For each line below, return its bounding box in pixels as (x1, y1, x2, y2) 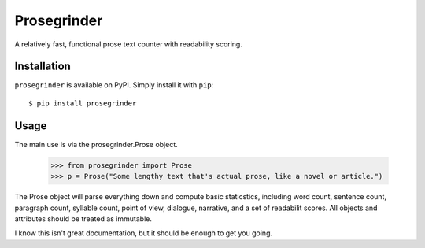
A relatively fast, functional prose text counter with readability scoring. (14, 39, 243, 49)
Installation (14, 60, 71, 73)
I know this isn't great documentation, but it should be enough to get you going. (14, 228, 273, 238)
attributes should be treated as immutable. (14, 213, 153, 224)
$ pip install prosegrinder (28, 98, 137, 108)
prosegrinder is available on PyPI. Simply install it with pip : (14, 80, 214, 90)
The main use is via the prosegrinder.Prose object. (14, 139, 179, 149)
